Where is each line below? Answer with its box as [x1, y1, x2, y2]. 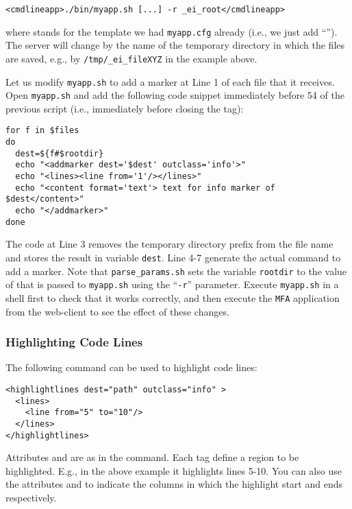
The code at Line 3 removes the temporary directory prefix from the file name [5, 237, 334, 251]
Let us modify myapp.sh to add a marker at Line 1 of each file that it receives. [5, 74, 335, 88]
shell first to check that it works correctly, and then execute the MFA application [5, 290, 340, 305]
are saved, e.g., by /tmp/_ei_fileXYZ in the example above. [5, 51, 257, 65]
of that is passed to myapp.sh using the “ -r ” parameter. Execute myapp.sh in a [5, 277, 339, 292]
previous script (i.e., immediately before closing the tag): [5, 101, 244, 115]
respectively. [5, 490, 57, 505]
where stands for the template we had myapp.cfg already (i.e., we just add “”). [5, 24, 338, 38]
